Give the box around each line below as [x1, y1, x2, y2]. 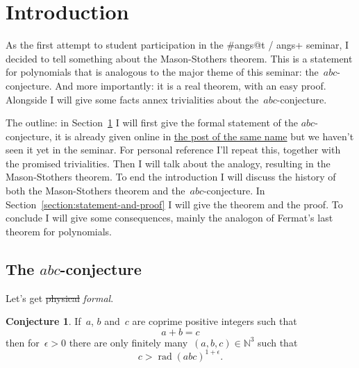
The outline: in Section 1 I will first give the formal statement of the [6, 115, 298, 130]
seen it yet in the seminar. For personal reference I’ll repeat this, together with [6, 142, 341, 157]
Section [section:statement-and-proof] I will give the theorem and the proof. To [6, 196, 343, 211]
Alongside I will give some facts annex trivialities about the [6, 92, 259, 106]
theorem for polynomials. [6, 224, 112, 238]
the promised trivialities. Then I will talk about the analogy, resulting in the [6, 156, 331, 170]
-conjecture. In [203, 183, 265, 198]
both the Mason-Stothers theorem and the [6, 183, 185, 198]
